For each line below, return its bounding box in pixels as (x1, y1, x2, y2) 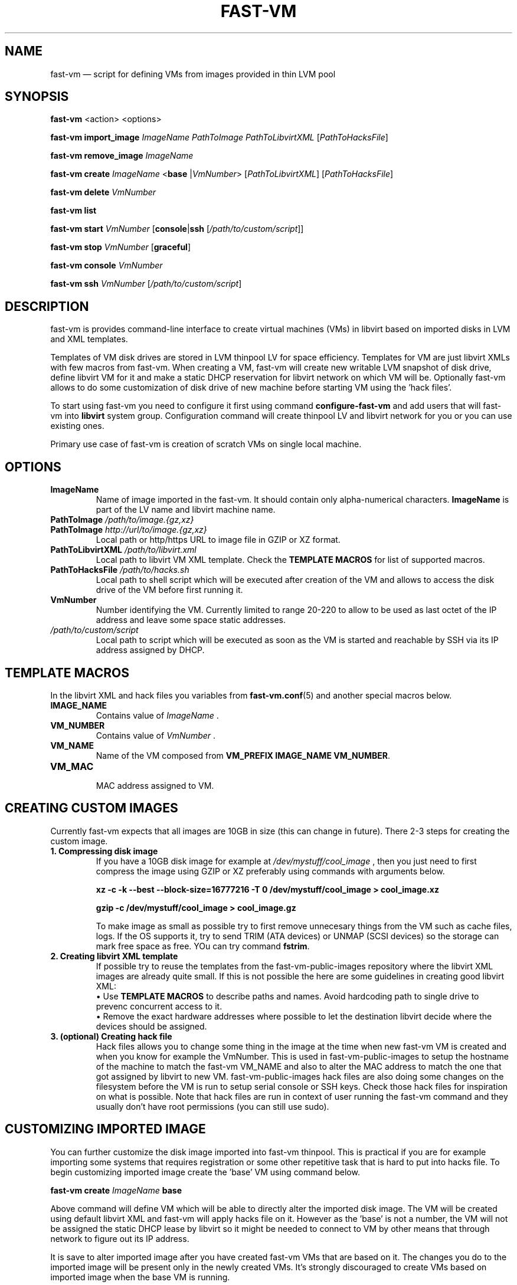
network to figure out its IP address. (50, 1233, 189, 1244)
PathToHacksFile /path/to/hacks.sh (50, 565, 189, 575)
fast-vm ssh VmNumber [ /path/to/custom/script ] (50, 278, 242, 289)
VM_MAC (50, 760, 94, 772)
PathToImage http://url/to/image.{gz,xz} (50, 525, 207, 535)
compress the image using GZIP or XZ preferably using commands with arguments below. (96, 866, 445, 876)
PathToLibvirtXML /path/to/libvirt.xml (50, 545, 197, 555)
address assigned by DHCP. (96, 645, 205, 655)
